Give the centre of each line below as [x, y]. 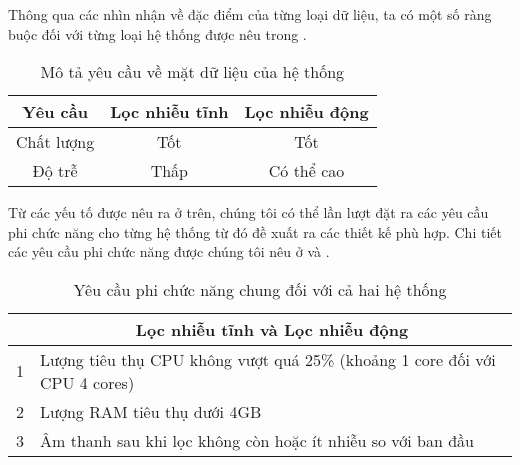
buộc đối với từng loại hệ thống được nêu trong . [157, 33]
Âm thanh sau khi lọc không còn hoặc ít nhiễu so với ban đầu [257, 440]
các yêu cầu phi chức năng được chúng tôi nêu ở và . [169, 251]
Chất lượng [55, 142]
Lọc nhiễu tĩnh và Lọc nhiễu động [272, 329]
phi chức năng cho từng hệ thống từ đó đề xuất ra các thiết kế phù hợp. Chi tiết [255, 231]
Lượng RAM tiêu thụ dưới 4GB [151, 411]
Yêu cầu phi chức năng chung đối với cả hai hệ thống [260, 289]
